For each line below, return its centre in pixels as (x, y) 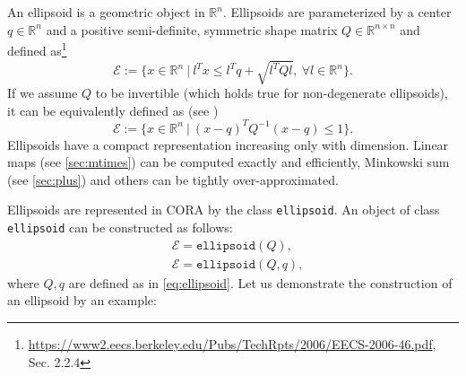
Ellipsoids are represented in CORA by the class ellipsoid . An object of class (224, 210)
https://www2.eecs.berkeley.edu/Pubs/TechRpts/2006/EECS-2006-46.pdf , (232, 344)
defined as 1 (37, 49)
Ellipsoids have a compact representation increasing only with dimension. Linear (228, 144)
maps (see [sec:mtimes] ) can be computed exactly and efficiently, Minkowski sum (229, 162)
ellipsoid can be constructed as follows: (120, 227)
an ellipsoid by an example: (82, 300)
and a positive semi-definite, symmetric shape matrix (192, 29)
